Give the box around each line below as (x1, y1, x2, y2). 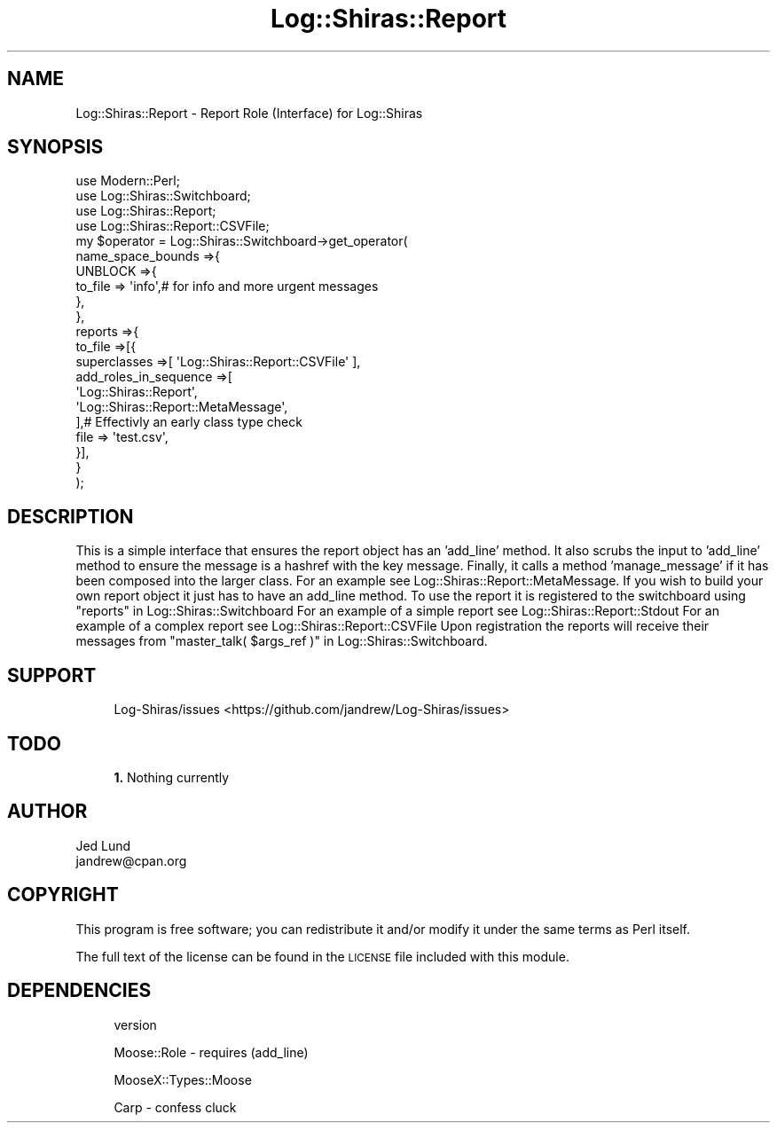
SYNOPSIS (7, 136, 104, 159)
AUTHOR (7, 800, 88, 823)
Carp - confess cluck (114, 1099, 237, 1115)
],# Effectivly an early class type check (75, 414, 302, 430)
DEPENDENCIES (7, 979, 152, 1002)
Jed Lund (75, 837, 131, 853)
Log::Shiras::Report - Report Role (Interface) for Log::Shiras (75, 105, 423, 121)
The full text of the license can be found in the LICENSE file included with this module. (75, 948, 569, 964)
